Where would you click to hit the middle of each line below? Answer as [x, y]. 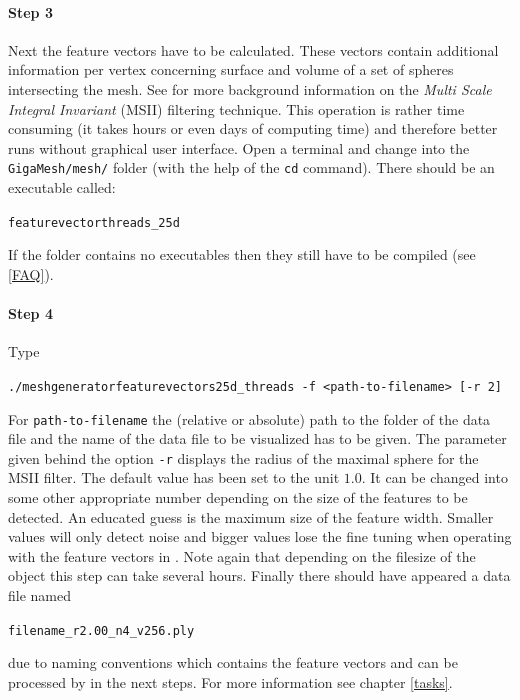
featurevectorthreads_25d [94, 222]
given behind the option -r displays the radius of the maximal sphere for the [243, 457]
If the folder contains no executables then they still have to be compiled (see [242, 254]
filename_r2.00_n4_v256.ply [101, 630]
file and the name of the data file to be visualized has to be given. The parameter [257, 438]
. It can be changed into [434, 477]
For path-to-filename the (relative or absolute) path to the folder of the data [249, 418]
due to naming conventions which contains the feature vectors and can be [233, 662]
